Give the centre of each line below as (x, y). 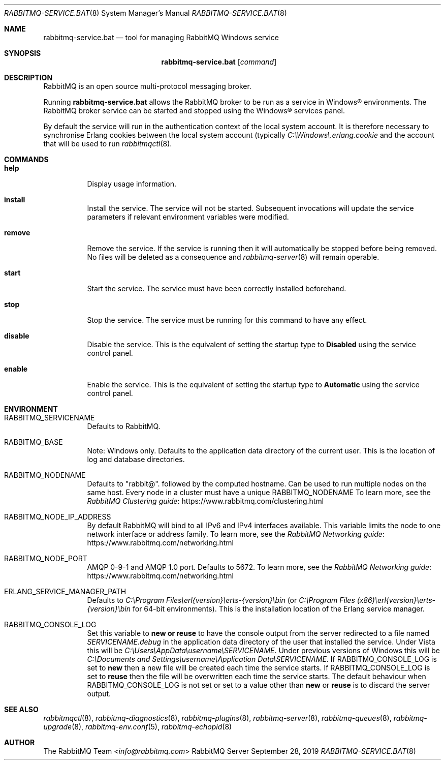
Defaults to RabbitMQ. (124, 426)
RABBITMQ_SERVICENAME (50, 418)
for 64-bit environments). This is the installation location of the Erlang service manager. (278, 609)
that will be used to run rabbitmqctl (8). (108, 144)
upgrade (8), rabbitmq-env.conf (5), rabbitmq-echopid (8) (138, 727)
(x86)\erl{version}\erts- (396, 600)
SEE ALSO (21, 709)
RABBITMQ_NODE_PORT (46, 558)
